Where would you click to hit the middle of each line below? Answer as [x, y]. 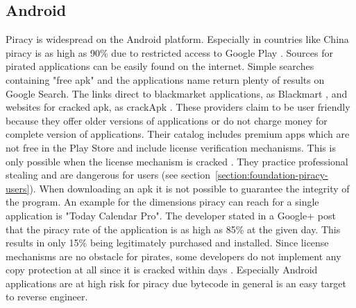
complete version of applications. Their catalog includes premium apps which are [178, 134]
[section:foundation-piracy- [271, 175]
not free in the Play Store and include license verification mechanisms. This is [171, 147]
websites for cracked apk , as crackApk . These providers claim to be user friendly [178, 107]
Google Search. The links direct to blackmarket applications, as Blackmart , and [177, 93]
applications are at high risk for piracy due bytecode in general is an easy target [176, 283]
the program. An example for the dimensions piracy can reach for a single [162, 202]
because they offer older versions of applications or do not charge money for [167, 120]
